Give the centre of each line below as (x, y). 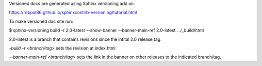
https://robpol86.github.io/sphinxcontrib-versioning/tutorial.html (73, 13)
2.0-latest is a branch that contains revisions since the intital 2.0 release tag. (85, 39)
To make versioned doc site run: (41, 21)
